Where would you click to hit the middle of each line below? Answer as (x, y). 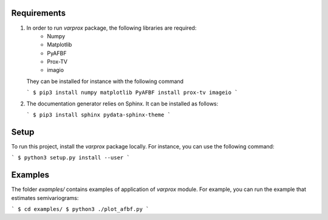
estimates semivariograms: (45, 198)
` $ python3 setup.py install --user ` (70, 158)
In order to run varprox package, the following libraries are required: (111, 28)
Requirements (39, 13)
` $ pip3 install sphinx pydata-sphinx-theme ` (99, 115)
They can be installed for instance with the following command (105, 81)
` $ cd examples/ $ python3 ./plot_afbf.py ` (80, 209)
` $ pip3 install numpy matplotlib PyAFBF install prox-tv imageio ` (132, 93)
